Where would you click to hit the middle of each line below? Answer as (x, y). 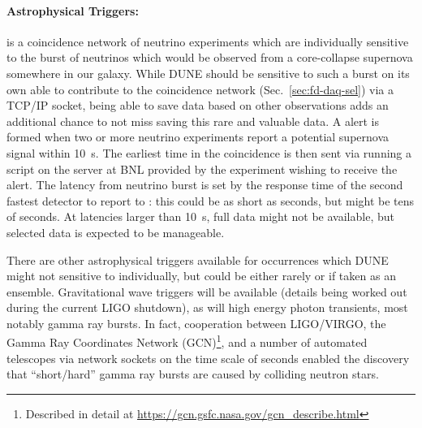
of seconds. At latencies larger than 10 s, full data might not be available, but (200, 216)
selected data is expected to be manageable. (116, 232)
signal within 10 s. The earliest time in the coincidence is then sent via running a (209, 152)
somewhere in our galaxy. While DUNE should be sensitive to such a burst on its (208, 73)
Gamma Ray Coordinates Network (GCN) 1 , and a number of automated (187, 341)
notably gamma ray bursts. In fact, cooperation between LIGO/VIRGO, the (196, 323)
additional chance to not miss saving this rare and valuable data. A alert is (193, 121)
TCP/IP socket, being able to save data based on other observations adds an (198, 105)
